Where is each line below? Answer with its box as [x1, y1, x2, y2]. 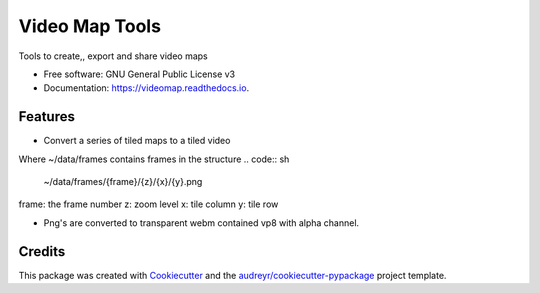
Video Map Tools [18, 15, 162, 37]
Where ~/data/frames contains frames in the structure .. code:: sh [18, 153, 290, 165]
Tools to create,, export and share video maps [18, 50, 209, 62]
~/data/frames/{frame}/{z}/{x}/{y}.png [43, 176, 203, 188]
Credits [18, 243, 66, 260]
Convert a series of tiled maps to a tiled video [43, 135, 231, 147]
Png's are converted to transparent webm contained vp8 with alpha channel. [43, 216, 360, 229]
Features [18, 108, 75, 125]
